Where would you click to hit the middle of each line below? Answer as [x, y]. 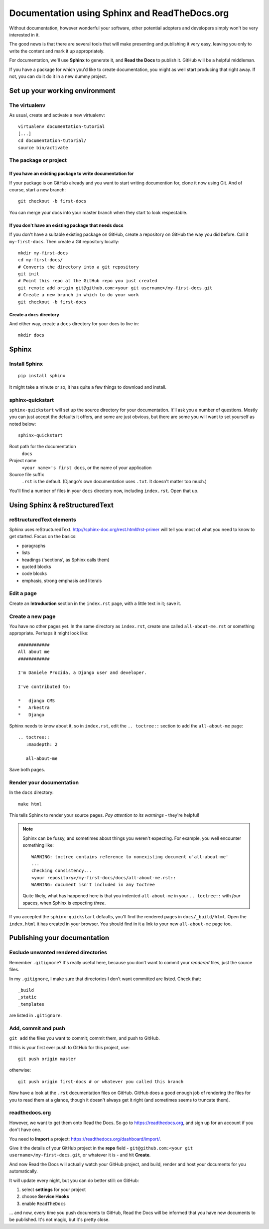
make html [30, 804]
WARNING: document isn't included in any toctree [93, 885]
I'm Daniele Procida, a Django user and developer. [82, 673]
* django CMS [37, 700]
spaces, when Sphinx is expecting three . [64, 903]
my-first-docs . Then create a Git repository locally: [64, 241]
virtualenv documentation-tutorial [62, 127]
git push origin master [47, 1059]
